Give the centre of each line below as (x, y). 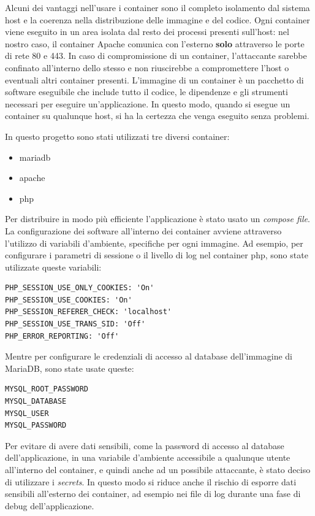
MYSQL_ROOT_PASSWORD (47, 389)
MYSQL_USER (27, 413)
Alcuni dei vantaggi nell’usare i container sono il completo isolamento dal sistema (157, 7)
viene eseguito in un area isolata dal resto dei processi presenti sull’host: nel (147, 32)
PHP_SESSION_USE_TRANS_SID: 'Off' (75, 324)
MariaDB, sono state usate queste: (70, 368)
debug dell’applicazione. (50, 505)
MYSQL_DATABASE (36, 402)
